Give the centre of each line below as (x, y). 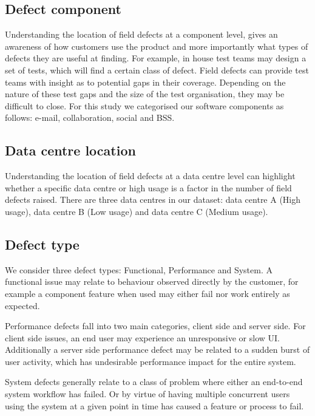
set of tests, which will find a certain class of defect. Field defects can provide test (157, 70)
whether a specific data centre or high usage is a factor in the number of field (148, 187)
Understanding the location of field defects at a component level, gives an (141, 34)
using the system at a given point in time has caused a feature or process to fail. (154, 405)
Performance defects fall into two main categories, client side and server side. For (155, 326)
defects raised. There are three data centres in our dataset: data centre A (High (153, 199)
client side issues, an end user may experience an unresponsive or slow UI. (142, 337)
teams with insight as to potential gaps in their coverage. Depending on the (145, 82)
